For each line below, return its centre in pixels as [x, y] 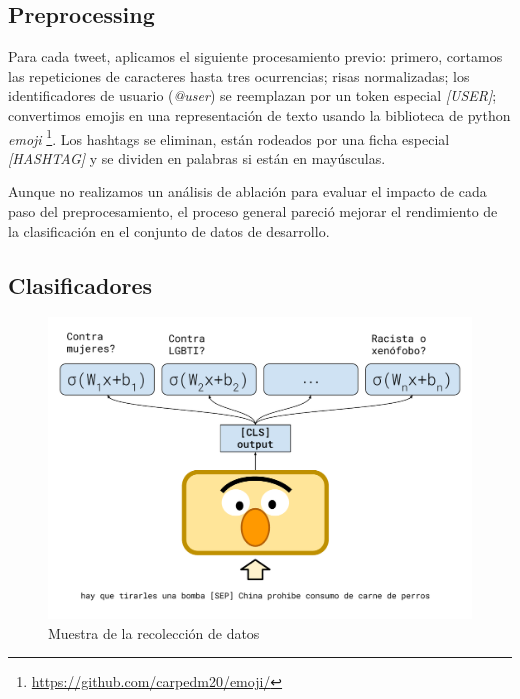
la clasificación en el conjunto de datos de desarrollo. [169, 230]
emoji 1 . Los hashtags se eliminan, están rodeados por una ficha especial [229, 137]
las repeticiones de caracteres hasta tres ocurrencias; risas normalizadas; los [239, 75]
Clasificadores [80, 284]
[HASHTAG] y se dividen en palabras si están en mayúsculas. [197, 157]
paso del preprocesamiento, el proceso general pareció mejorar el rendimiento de [253, 211]
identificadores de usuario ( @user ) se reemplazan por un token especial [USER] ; [252, 95]
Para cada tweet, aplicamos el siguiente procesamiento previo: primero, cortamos [255, 56]
